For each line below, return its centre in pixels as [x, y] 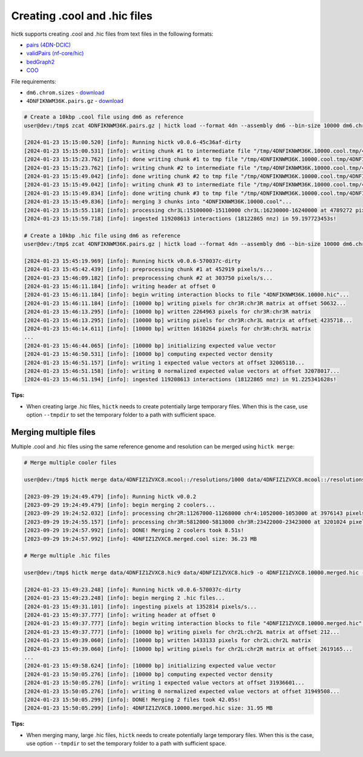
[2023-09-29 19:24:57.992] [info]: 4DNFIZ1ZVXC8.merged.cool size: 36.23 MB [140, 539]
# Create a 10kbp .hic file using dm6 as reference [102, 235]
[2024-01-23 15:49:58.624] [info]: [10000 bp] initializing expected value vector [150, 666]
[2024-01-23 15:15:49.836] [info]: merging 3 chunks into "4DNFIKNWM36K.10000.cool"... [158, 202]
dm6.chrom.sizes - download [65, 92]
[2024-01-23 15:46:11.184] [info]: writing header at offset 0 [120, 287]
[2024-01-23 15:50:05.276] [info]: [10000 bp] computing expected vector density [149, 674]
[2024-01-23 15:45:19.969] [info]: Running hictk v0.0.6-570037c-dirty [132, 261]
